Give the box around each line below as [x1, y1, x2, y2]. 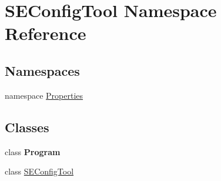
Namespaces [5, 61, 80, 79]
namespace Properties [5, 89, 83, 101]
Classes [5, 118, 49, 136]
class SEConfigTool [5, 165, 74, 177]
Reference [5, 21, 86, 45]
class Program [5, 145, 61, 157]
